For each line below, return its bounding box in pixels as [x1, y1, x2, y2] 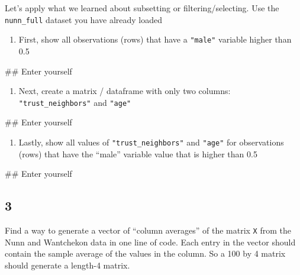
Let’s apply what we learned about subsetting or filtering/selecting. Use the [5, 2, 279, 14]
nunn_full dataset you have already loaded [5, 13, 162, 25]
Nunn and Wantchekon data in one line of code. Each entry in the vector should [5, 235, 296, 248]
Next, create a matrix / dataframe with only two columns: [18, 85, 231, 97]
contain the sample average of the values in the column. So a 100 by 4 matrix [5, 247, 286, 260]
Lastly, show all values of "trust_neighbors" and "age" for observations [18, 135, 284, 148]
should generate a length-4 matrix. [5, 258, 130, 271]
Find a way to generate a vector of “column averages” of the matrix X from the [5, 224, 291, 236]
